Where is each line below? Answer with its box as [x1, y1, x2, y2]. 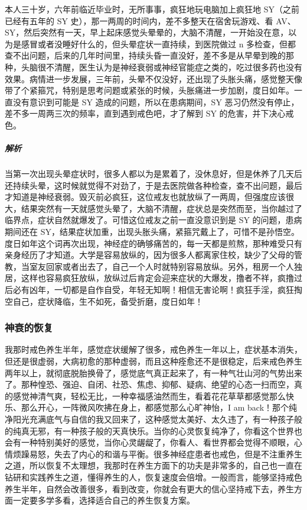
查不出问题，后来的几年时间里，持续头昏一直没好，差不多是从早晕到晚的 [5, 49, 286, 62]
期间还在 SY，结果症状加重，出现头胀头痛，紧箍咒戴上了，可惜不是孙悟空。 [5, 225, 299, 238]
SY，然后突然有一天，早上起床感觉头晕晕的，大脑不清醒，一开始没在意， [5, 26, 289, 38]
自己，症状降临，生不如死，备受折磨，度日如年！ [12, 295, 203, 307]
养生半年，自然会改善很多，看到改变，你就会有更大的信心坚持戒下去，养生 [5, 482, 294, 495]
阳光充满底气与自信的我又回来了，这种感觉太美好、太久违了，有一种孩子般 [12, 413, 302, 425]
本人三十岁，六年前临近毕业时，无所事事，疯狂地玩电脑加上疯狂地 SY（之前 [5, 3, 299, 15]
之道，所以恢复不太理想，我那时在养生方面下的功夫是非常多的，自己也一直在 [5, 459, 302, 472]
